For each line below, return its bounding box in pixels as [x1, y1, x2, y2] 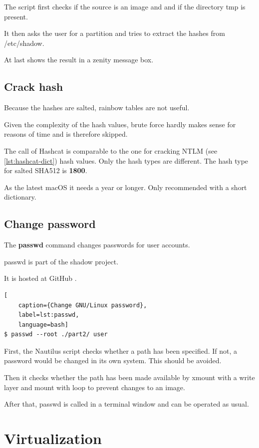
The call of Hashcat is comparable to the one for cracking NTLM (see [4, 145, 218, 156]
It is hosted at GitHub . [4, 273, 77, 283]
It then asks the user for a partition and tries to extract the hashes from [4, 28, 225, 38]
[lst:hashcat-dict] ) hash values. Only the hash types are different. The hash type [4, 155, 249, 166]
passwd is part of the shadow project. [4, 256, 119, 266]
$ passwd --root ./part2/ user [4, 331, 108, 338]
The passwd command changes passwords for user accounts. [4, 239, 190, 250]
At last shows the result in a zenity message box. [4, 54, 154, 65]
